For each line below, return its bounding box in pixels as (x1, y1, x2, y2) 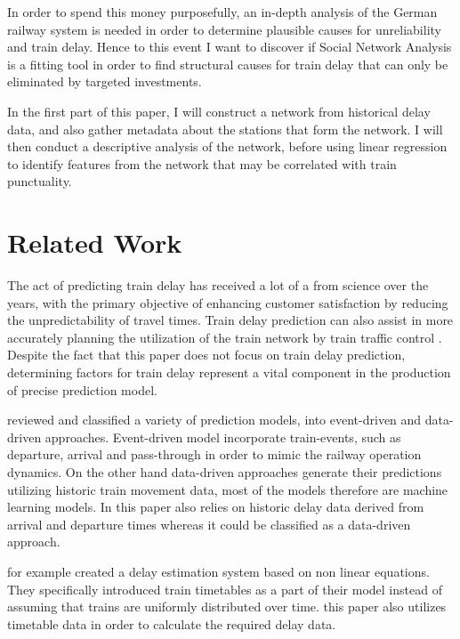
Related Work (7, 224, 182, 261)
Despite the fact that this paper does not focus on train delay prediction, (7, 345, 406, 364)
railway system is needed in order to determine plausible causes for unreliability (7, 20, 441, 38)
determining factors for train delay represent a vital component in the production (7, 363, 451, 382)
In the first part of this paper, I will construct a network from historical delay (7, 101, 431, 120)
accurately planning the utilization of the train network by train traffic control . (7, 328, 442, 346)
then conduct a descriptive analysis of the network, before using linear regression (7, 137, 448, 156)
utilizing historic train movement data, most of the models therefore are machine (7, 480, 448, 498)
